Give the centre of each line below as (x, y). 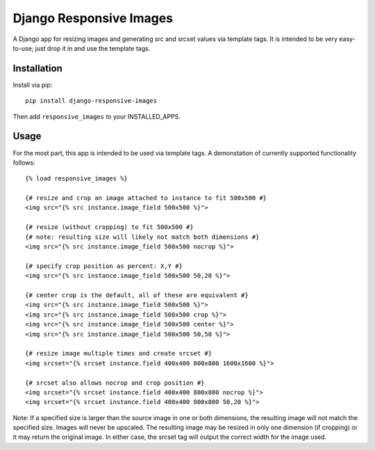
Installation (37, 68)
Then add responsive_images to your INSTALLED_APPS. (97, 116)
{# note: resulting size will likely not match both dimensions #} (142, 237)
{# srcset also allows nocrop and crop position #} (115, 383)
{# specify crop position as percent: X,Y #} (104, 266)
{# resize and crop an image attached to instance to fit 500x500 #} (146, 198)
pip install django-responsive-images (91, 101)
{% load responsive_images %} (77, 178)
